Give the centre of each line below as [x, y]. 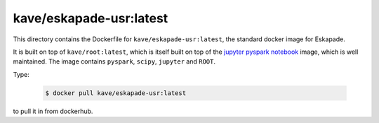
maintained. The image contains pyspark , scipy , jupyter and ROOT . [114, 61]
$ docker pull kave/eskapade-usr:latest [115, 93]
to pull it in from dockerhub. [53, 111]
